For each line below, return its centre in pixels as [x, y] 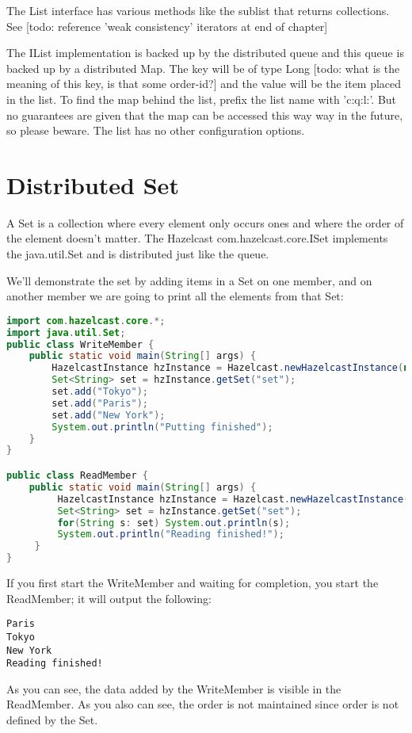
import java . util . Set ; [66, 332]
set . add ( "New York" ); [109, 415]
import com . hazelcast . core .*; [86, 321]
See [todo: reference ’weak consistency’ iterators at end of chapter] [167, 26]
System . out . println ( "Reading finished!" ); [171, 534]
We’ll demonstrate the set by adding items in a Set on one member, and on [189, 280]
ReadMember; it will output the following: [109, 598]
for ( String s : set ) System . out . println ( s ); [174, 523]
